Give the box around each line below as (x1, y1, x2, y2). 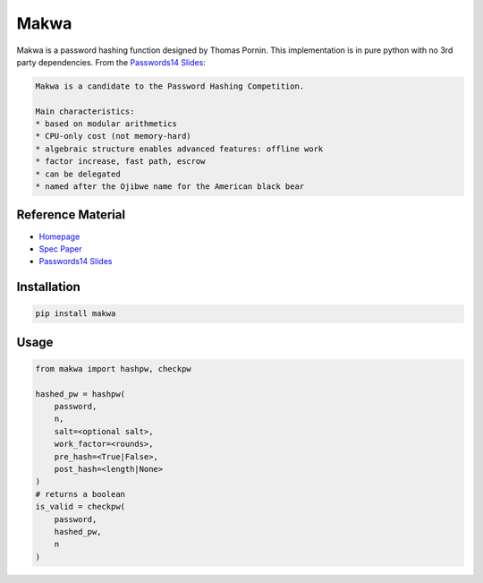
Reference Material (16, 207, 125, 223)
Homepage (38, 231, 80, 242)
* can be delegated (35, 168, 121, 179)
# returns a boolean (35, 489, 125, 499)
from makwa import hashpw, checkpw (35, 364, 191, 373)
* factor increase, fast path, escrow (35, 157, 206, 167)
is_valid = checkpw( (35, 502, 125, 512)
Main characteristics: (35, 106, 135, 116)
